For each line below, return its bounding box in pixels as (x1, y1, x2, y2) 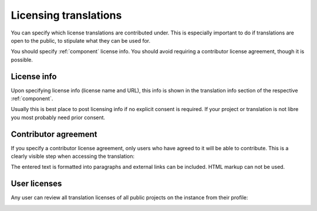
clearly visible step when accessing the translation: (11, 153, 135, 160)
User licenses (11, 179, 62, 189)
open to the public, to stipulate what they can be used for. (11, 37, 151, 44)
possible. (11, 56, 33, 63)
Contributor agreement (11, 129, 97, 139)
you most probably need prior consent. (11, 114, 106, 121)
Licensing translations (11, 9, 122, 22)
